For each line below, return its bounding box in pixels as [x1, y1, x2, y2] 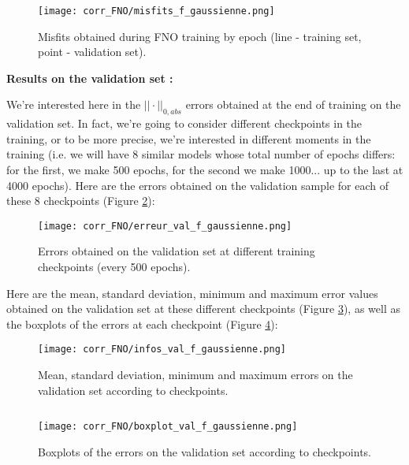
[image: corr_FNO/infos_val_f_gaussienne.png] [38, 344, 286, 355]
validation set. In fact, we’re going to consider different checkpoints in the [6, 115, 363, 132]
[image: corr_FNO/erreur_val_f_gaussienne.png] [38, 220, 292, 232]
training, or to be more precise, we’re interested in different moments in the [6, 130, 371, 147]
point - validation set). [38, 43, 147, 60]
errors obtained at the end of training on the [185, 96, 401, 113]
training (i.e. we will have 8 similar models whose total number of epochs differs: [6, 146, 396, 162]
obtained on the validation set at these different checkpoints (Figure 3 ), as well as [6, 300, 400, 317]
